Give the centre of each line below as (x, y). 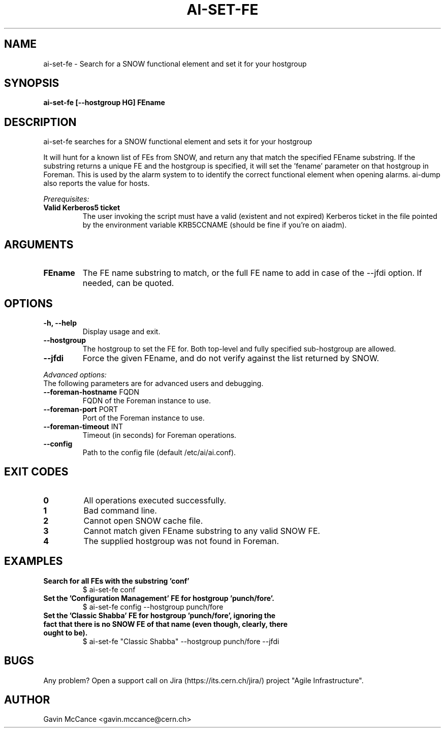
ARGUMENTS (39, 244)
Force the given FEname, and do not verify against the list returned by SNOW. (231, 358)
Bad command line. (120, 510)
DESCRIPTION (40, 122)
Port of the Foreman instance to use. (144, 418)
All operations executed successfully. (155, 500)
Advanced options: (75, 374)
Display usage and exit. (121, 331)
